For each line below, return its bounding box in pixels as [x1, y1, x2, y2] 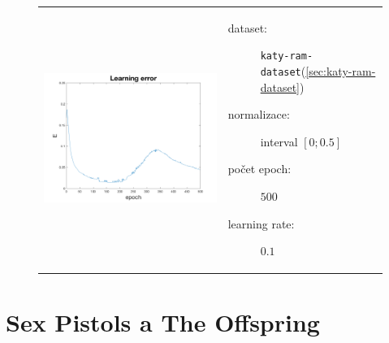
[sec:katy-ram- [305, 63, 376, 79]
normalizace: [227, 106, 290, 123]
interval [260, 132, 298, 150]
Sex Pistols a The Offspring [6, 305, 320, 338]
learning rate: [227, 215, 295, 232]
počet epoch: [227, 160, 292, 177]
